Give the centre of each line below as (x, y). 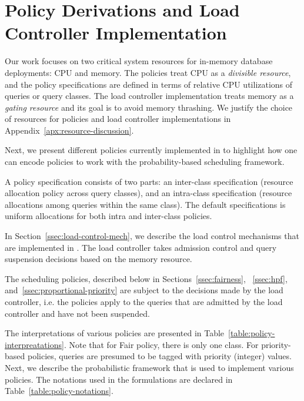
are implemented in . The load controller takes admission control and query (141, 247)
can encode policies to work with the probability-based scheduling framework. (145, 162)
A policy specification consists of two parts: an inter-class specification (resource (149, 181)
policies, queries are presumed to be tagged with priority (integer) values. (159, 356)
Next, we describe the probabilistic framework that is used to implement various (149, 367)
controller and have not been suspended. (77, 313)
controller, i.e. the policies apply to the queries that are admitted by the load (144, 301)
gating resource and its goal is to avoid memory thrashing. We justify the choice (149, 107)
